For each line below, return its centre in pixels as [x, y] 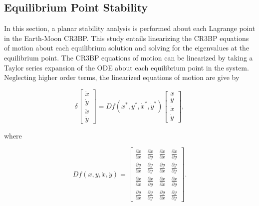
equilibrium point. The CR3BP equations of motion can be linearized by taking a [129, 57]
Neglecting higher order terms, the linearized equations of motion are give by [122, 77]
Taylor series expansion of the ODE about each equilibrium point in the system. [127, 67]
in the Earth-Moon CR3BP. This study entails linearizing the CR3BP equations [127, 38]
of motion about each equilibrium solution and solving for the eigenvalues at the [127, 48]
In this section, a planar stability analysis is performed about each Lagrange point [130, 28]
